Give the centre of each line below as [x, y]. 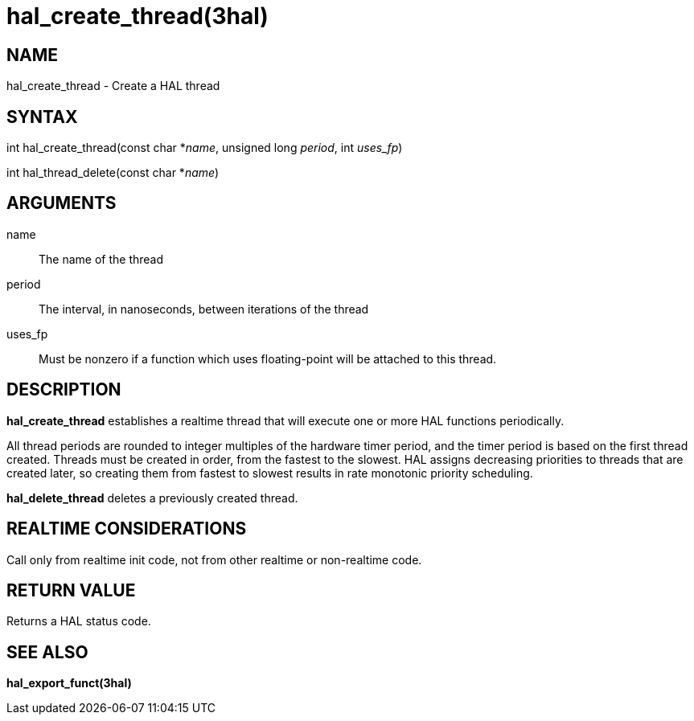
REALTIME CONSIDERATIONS [127, 529]
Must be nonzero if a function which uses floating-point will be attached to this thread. [268, 358]
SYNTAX [42, 117]
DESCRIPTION [64, 390]
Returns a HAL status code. [79, 621]
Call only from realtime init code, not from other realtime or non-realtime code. [214, 559]
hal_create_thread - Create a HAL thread [113, 86]
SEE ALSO [47, 652]
